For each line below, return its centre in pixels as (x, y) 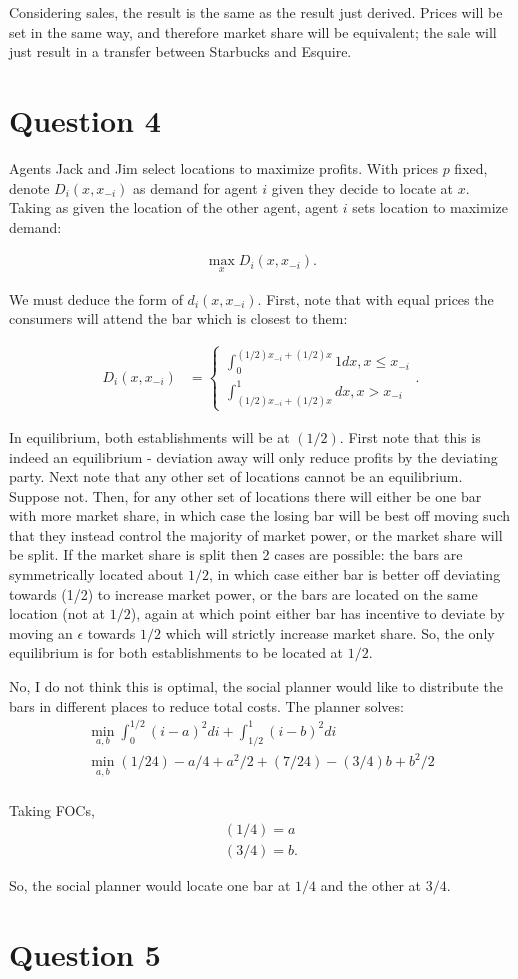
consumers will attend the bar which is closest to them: (178, 318)
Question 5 (85, 954)
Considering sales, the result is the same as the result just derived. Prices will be (256, 12)
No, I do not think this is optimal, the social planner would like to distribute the (256, 686)
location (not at (57, 613)
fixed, (471, 167)
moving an (41, 632)
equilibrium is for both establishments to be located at (176, 652)
